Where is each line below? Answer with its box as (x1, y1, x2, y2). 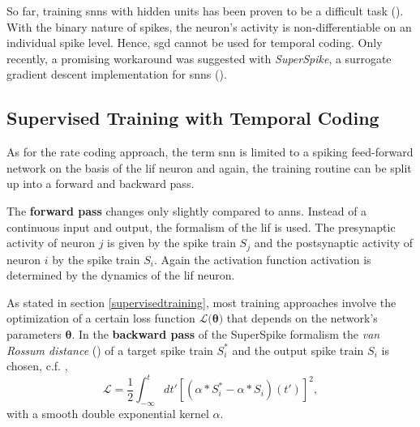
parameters (6, 325, 62, 342)
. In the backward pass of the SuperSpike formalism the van (71, 325, 380, 342)
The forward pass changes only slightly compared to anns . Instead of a (6, 202, 367, 219)
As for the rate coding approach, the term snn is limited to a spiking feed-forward (6, 143, 414, 160)
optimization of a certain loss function (6, 310, 195, 327)
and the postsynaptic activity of (254, 234, 414, 251)
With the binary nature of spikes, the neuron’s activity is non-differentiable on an (6, 18, 412, 35)
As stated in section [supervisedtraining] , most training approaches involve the (6, 293, 396, 310)
